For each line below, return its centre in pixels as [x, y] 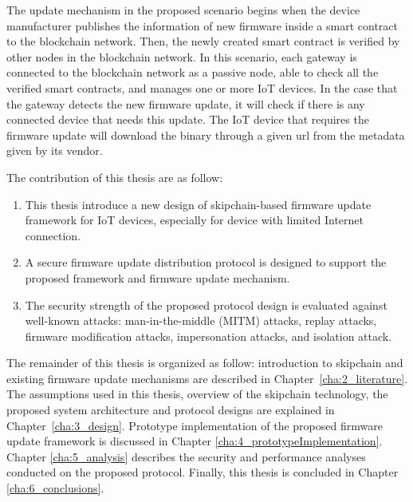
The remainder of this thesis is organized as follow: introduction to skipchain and [205, 363]
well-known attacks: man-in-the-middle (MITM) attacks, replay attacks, [201, 320]
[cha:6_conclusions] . [55, 488]
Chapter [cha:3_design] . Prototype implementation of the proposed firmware [195, 425]
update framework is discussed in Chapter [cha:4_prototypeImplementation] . [195, 441]
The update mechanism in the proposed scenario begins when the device [183, 10]
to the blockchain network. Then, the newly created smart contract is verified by [203, 41]
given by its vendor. [55, 150]
